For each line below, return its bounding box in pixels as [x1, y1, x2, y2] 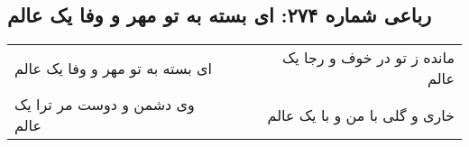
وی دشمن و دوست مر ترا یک [14, 94, 195, 115]
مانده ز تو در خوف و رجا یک [281, 47, 455, 69]
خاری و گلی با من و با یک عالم [267, 104, 455, 125]
